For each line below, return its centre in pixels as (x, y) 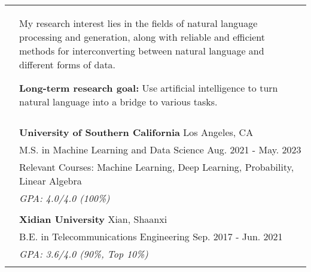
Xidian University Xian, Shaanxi (93, 219)
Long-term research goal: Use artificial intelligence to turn (149, 88)
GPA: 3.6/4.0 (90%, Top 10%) (84, 254)
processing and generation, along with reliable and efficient (142, 37)
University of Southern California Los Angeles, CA (136, 132)
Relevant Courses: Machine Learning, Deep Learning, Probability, (157, 167)
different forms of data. (68, 64)
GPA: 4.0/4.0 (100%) (65, 198)
